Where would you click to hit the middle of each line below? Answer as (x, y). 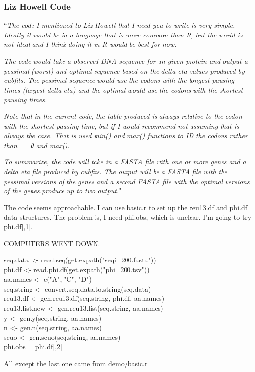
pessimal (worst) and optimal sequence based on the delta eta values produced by (124, 70)
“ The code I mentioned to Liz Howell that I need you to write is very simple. (120, 25)
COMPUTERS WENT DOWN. (52, 243)
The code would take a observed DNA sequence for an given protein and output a (126, 61)
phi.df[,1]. (18, 226)
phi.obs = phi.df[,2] (33, 347)
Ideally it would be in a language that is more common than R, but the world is (123, 34)
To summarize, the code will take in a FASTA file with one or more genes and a (125, 162)
